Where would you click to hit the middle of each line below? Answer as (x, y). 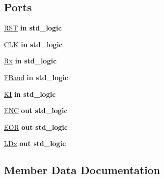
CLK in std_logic (33, 44)
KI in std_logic (30, 94)
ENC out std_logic (36, 110)
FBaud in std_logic (36, 77)
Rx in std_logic (30, 61)
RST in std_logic (33, 28)
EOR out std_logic (36, 127)
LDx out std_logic (35, 143)
